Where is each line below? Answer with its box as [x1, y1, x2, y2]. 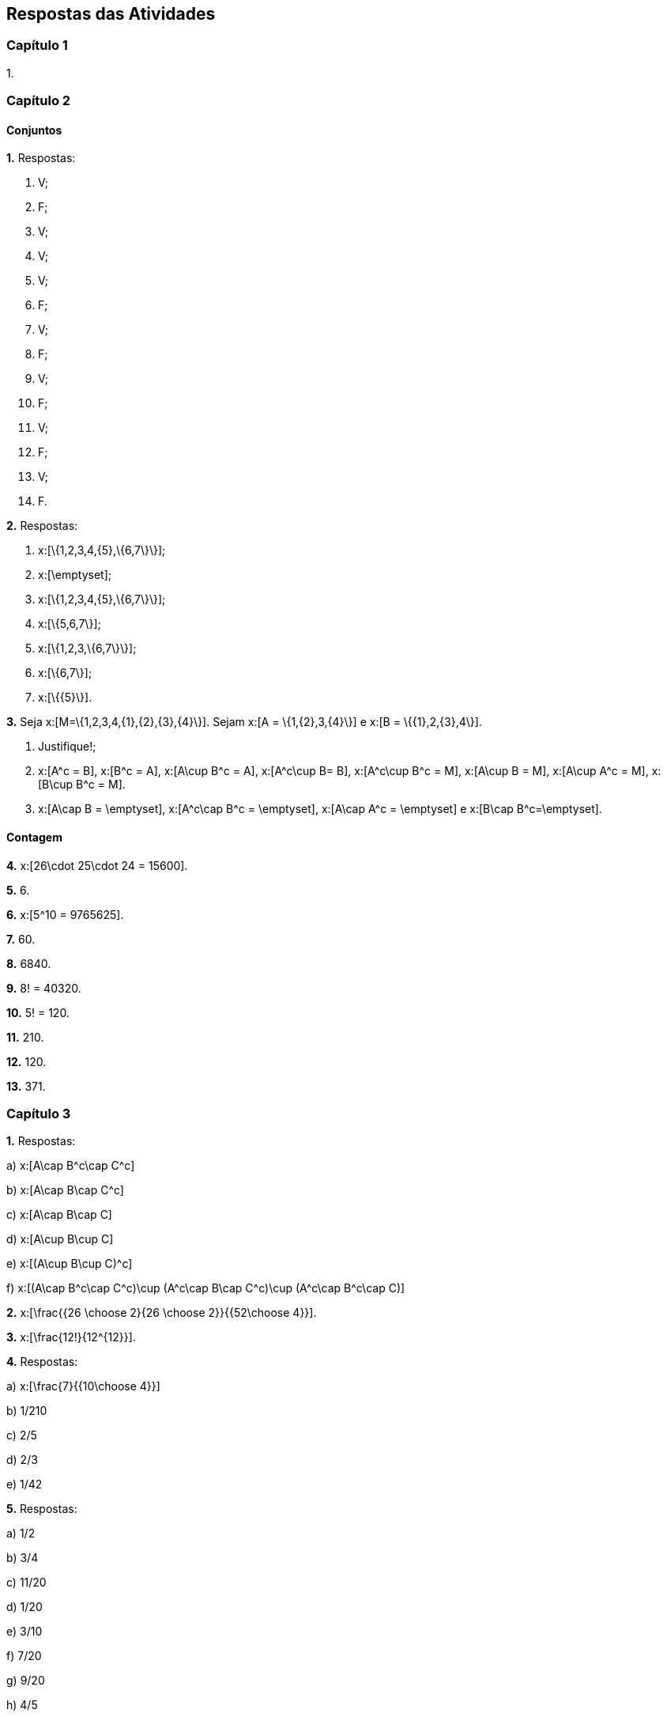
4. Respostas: [6, 1355, 78, 1369]
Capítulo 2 [6, 93, 71, 109]
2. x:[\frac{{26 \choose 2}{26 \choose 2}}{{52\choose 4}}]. [6, 1306, 317, 1320]
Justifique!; [38, 739, 96, 754]
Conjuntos [6, 123, 62, 137]
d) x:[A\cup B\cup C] [6, 1232, 114, 1246]
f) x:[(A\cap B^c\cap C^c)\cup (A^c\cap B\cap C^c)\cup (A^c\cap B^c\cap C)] [6, 1281, 405, 1295]
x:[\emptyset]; [38, 568, 112, 582]
